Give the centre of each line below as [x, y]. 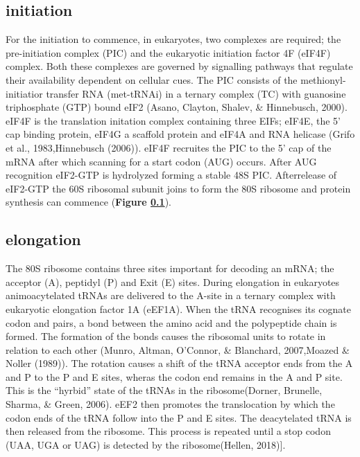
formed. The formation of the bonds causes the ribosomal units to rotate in [166, 336]
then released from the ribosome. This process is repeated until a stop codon [168, 431]
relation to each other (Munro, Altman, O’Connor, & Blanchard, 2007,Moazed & [178, 349]
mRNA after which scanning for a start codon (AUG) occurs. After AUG [161, 161]
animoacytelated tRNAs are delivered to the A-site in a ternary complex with [171, 295]
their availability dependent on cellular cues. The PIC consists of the [152, 79]
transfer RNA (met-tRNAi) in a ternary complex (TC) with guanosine [196, 93]
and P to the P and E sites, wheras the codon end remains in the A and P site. [174, 376]
